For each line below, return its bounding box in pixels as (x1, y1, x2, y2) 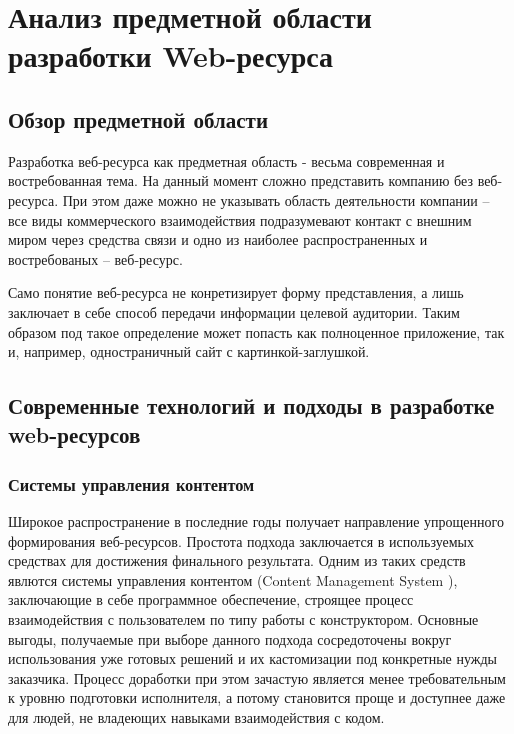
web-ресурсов (8, 419, 141, 450)
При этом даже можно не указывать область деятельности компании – (62, 189, 490, 210)
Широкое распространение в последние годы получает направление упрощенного (8, 511, 504, 532)
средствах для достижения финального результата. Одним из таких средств (8, 550, 466, 571)
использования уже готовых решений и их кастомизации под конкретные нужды (8, 648, 498, 669)
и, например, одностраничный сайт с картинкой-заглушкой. (8, 341, 370, 362)
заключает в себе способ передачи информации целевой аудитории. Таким (8, 301, 460, 322)
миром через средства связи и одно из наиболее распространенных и (8, 229, 428, 250)
